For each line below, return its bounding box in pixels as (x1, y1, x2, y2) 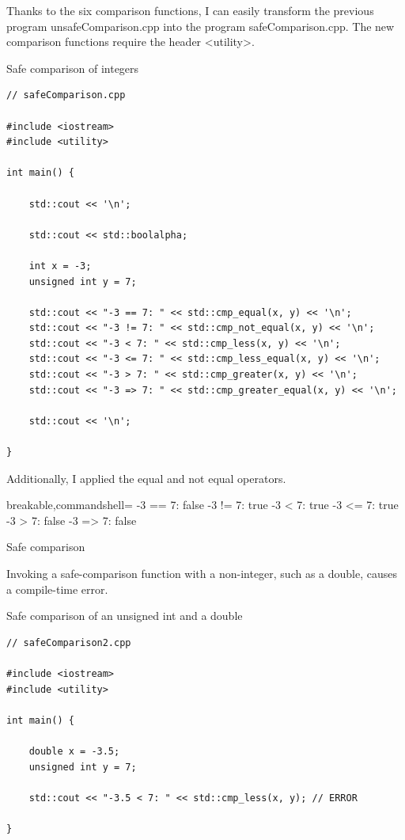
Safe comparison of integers (6, 59, 139, 76)
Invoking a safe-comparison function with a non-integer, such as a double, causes (6, 565, 398, 581)
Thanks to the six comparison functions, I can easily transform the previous (6, 2, 374, 18)
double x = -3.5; (28, 745, 120, 757)
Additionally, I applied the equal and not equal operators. (6, 469, 286, 486)
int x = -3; (28, 260, 92, 272)
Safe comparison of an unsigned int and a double (6, 607, 243, 624)
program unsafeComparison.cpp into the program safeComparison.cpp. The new (6, 17, 395, 34)
